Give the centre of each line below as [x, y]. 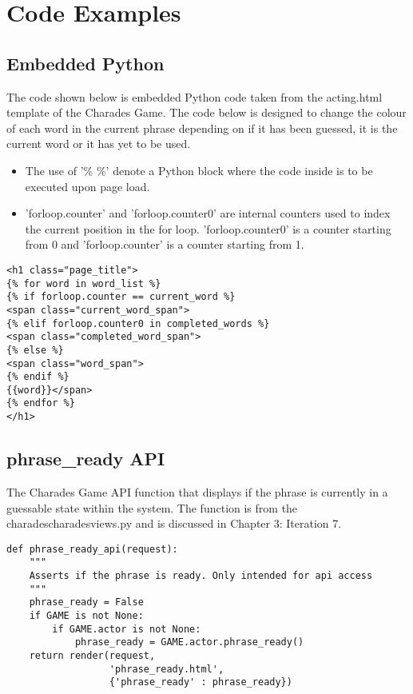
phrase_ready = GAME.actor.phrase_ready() [189, 642]
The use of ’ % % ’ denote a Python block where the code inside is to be [199, 170]
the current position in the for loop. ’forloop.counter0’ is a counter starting [208, 228]
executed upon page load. [87, 186]
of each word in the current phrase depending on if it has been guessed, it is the [202, 128]
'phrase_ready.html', [167, 669]
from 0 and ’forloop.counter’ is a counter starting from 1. [165, 244]
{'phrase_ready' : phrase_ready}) [201, 682]
